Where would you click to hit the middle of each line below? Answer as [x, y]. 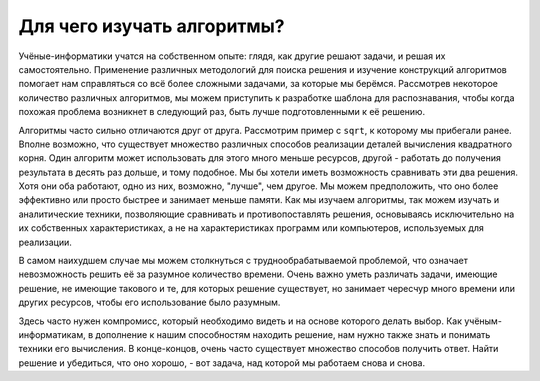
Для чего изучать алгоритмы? [151, 26]
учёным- [482, 321]
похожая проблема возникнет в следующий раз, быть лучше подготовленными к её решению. [221, 112]
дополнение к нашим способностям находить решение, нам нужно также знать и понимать [293, 334]
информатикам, [52, 334]
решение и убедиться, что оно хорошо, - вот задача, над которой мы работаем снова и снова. [221, 362]
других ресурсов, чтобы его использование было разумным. [149, 302]
